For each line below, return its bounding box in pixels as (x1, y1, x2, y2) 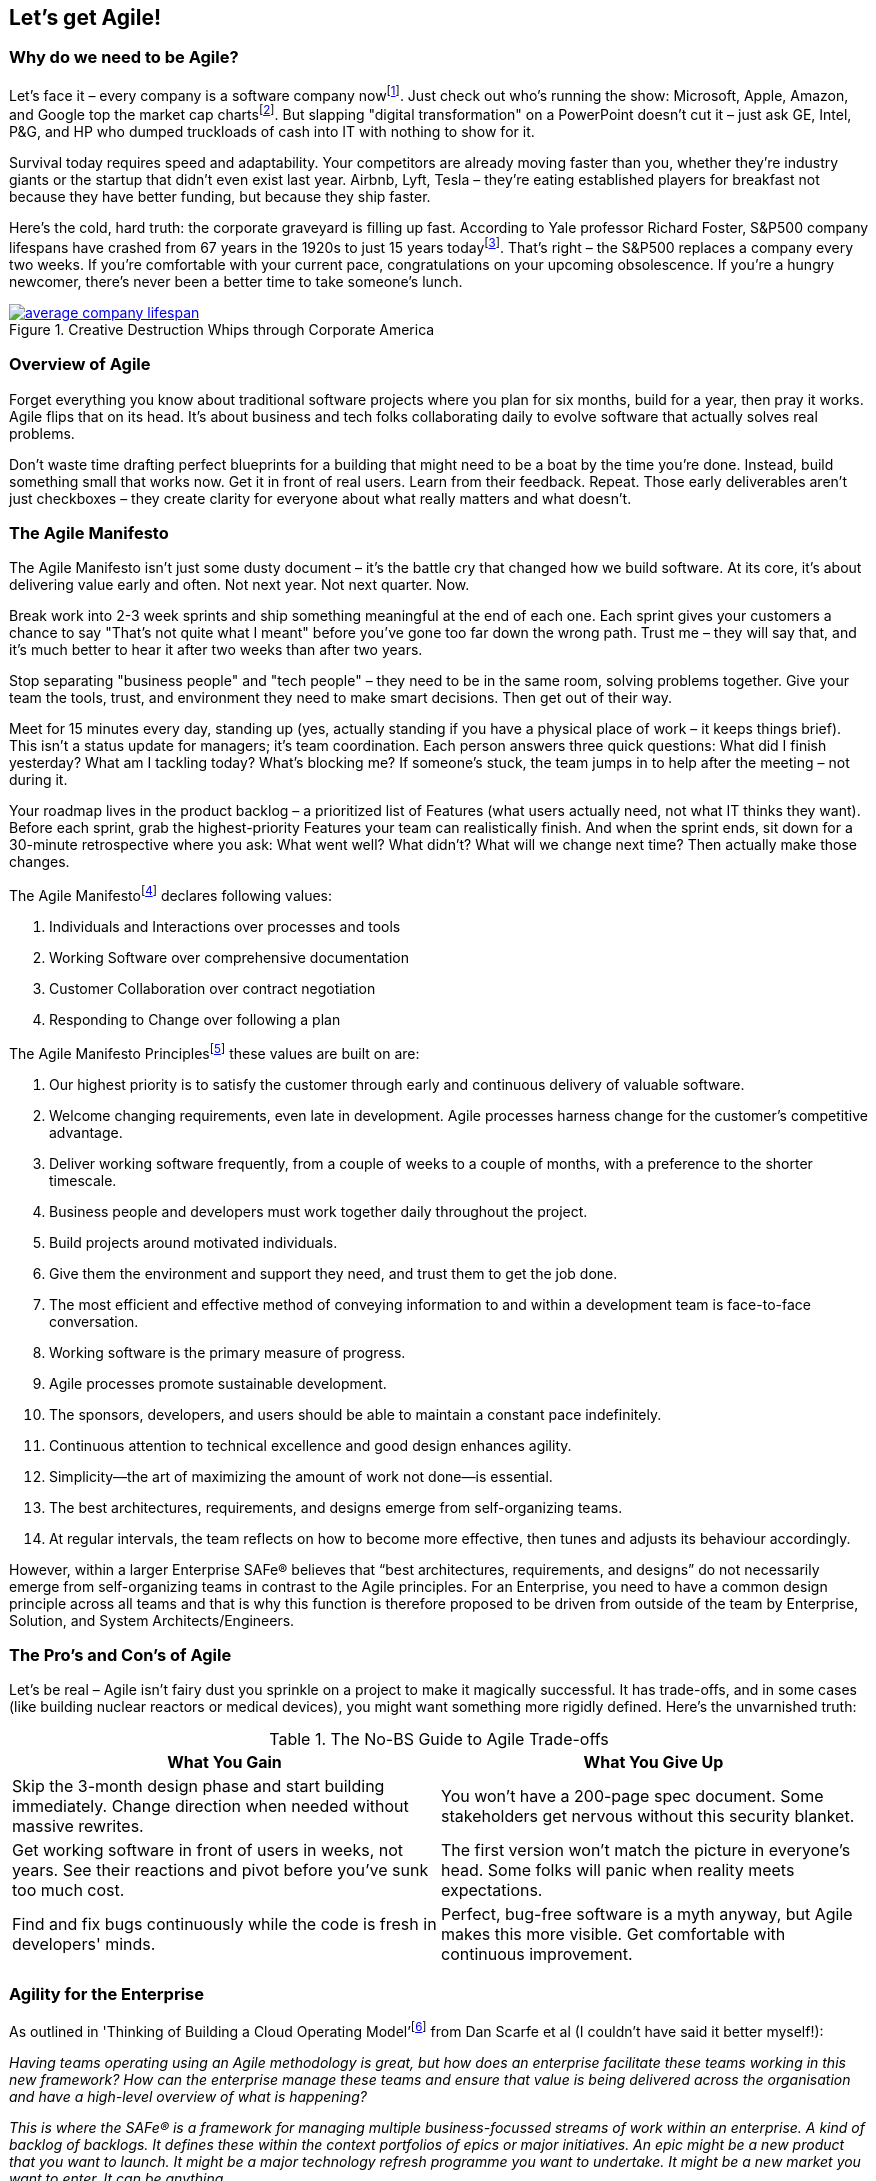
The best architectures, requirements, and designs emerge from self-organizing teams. (49, 1498, 623, 1516)
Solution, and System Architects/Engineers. (9, 1611, 295, 1629)
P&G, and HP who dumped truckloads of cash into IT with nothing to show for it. (9, 123, 535, 141)
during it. (9, 771, 68, 789)
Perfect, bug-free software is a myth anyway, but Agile (441, 1904, 853, 1925)
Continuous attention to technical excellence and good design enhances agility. (49, 1436, 572, 1454)
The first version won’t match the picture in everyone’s (441, 1840, 851, 1861)
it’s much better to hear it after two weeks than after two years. (9, 641, 423, 659)
